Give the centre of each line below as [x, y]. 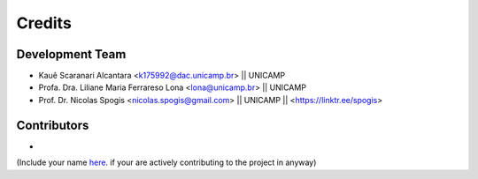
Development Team [71, 54]
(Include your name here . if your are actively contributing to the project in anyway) [166, 162]
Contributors [53, 125]
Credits [44, 23]
